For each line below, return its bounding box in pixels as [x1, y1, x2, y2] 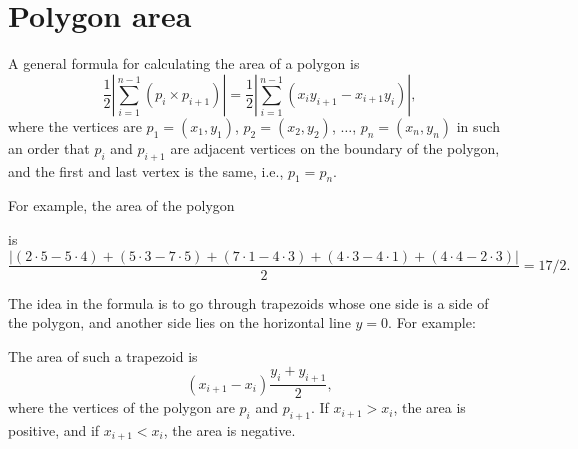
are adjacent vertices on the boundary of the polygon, [170, 137, 500, 158]
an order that [8, 137, 90, 158]
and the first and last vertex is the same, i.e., [8, 160, 284, 181]
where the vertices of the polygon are [8, 397, 235, 418]
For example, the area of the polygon [8, 195, 235, 216]
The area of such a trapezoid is [8, 345, 198, 366]
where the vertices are [8, 115, 142, 136]
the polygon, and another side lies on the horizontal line [8, 312, 351, 333]
